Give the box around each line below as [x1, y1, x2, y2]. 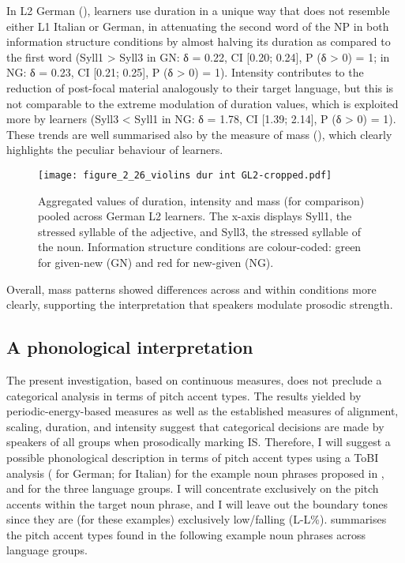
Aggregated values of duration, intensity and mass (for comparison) [38, 192, 365, 208]
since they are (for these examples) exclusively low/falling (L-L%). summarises [6, 511, 387, 527]
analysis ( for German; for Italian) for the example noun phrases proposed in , [6, 464, 384, 481]
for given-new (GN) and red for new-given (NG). [38, 253, 274, 270]
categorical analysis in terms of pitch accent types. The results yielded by [6, 387, 362, 403]
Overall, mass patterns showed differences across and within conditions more [6, 280, 377, 297]
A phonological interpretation [6, 335, 253, 359]
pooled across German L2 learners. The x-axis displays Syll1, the [38, 208, 352, 224]
